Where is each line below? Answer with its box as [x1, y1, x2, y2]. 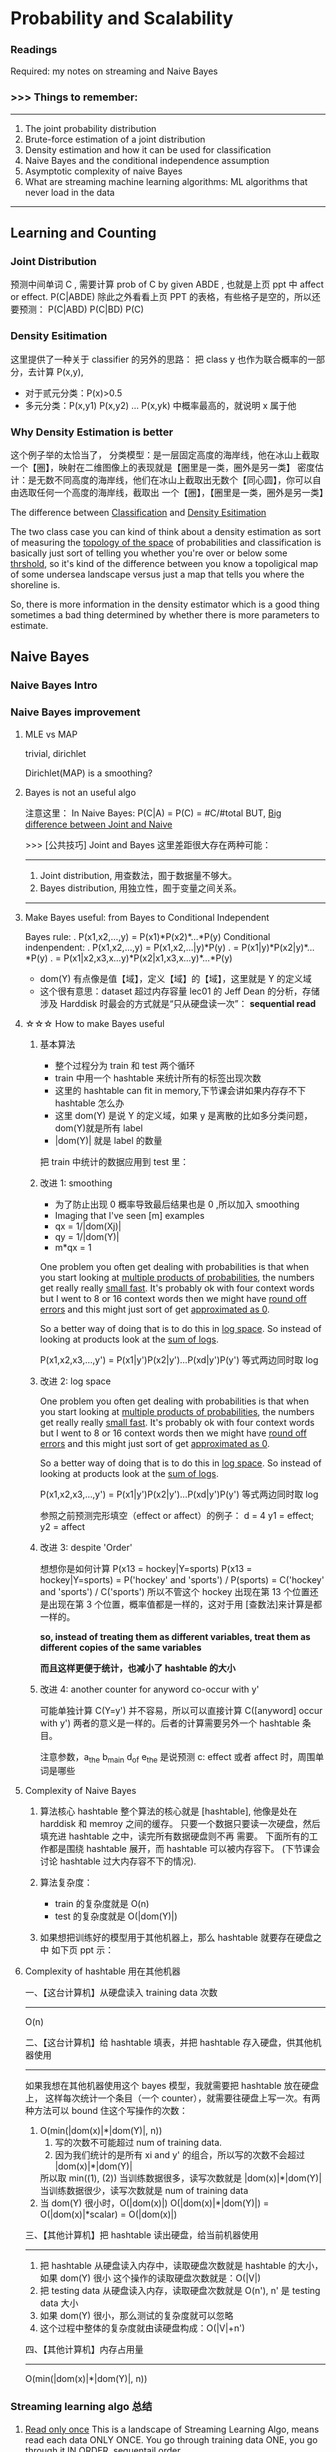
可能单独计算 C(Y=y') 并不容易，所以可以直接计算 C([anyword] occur [39, 1704, 323, 1716]
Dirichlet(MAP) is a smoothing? [24, 767, 153, 779]
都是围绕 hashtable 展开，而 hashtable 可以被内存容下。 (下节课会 [48, 1843, 321, 1855]
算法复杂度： [39, 1877, 93, 1889]
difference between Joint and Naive [24, 818, 173, 830]
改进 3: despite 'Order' [39, 1541, 133, 1553]
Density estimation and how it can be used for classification [24, 143, 272, 156]
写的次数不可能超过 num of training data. [54, 2137, 223, 2149]
